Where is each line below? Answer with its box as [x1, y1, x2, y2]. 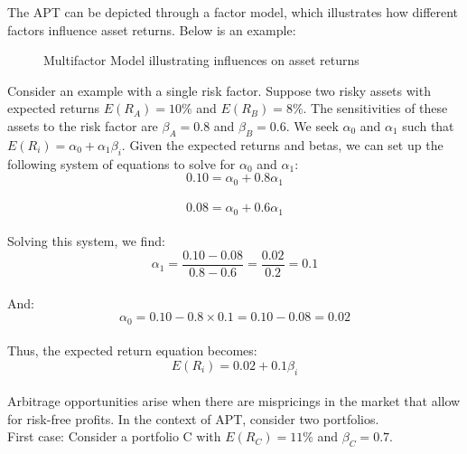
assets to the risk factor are [7, 116, 158, 135]
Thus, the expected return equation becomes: [7, 341, 257, 360]
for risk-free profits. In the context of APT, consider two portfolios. [7, 409, 379, 428]
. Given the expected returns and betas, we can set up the [121, 135, 444, 154]
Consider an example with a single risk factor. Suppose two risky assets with [7, 80, 431, 99]
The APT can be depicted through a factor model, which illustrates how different [7, 3, 459, 21]
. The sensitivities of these [303, 99, 448, 118]
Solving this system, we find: [7, 232, 165, 251]
